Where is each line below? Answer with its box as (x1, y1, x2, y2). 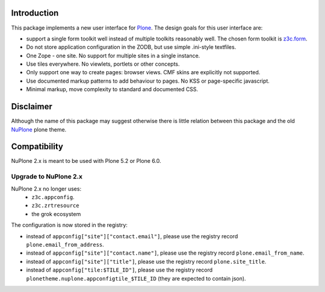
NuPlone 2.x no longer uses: (11, 185, 81, 192)
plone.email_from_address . (26, 241, 105, 248)
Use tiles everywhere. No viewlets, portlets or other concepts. (26, 60, 180, 68)
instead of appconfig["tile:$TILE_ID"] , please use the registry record (26, 266, 213, 274)
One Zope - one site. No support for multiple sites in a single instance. (26, 52, 200, 59)
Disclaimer (11, 101, 52, 112)
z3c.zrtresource (31, 202, 79, 209)
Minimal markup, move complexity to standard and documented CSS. (26, 86, 199, 93)
